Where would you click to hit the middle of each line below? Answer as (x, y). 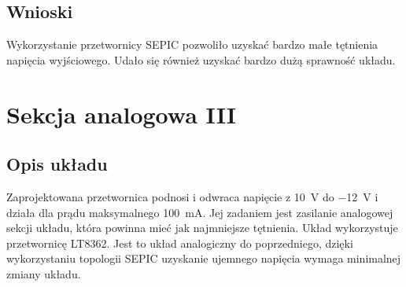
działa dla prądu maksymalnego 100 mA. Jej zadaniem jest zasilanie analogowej (200, 212)
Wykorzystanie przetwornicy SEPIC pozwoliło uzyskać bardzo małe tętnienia (192, 44)
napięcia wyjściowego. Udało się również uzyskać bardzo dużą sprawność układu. (201, 59)
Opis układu (57, 164)
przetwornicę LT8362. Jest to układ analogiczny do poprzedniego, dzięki (180, 243)
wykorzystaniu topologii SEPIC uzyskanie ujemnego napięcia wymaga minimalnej (204, 258)
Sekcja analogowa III (121, 114)
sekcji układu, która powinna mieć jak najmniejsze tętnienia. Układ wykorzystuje (202, 228)
